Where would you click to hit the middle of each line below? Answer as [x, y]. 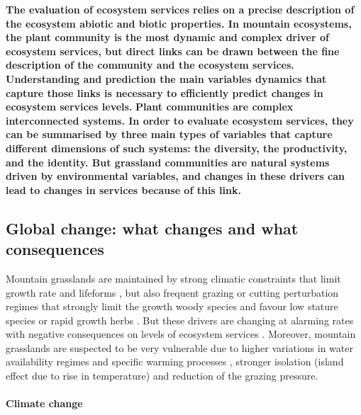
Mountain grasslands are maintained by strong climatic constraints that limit [173, 278]
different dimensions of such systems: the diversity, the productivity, [177, 148]
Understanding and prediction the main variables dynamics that [166, 78]
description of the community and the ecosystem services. [150, 65]
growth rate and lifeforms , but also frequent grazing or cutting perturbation [172, 292]
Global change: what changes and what [152, 228]
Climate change [44, 403]
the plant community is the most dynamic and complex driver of [167, 37]
